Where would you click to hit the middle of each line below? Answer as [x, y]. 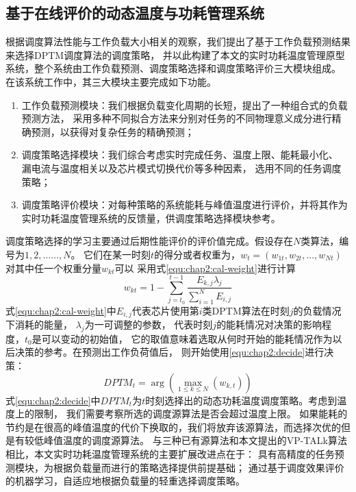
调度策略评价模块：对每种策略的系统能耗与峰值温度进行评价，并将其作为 [185, 205]
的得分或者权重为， [198, 254]
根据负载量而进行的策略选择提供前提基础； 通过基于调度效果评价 [199, 467]
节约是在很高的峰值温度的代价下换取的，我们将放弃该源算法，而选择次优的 [173, 427]
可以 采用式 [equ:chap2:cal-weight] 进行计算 [205, 268]
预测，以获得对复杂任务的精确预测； [113, 131]
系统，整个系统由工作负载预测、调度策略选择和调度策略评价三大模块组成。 [173, 68]
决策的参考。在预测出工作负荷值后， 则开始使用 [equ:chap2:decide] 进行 [169, 352]
